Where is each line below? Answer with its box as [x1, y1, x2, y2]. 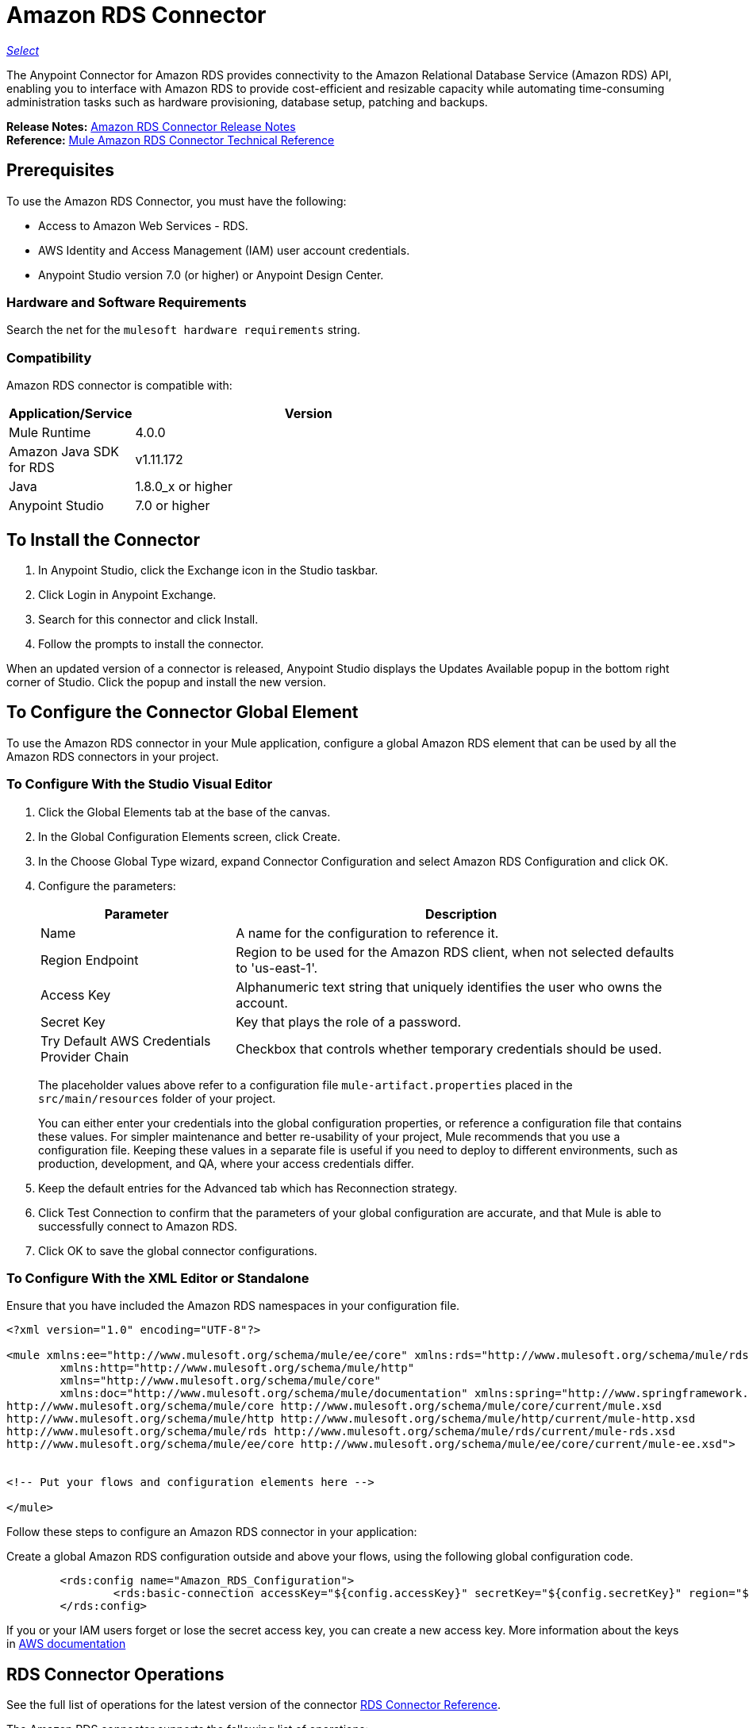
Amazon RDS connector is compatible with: [6, 378, 232, 393]
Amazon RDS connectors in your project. [6, 749, 219, 763]
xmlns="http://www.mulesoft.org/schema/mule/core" [60, 1374, 382, 1388]
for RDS [9, 459, 55, 476]
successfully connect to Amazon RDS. [38, 1219, 238, 1233]
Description [424, 905, 497, 922]
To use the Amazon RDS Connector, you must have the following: [6, 194, 347, 208]
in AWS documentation [6, 1637, 126, 1651]
